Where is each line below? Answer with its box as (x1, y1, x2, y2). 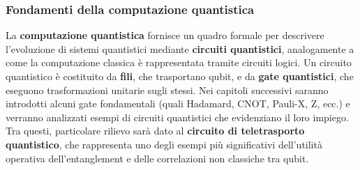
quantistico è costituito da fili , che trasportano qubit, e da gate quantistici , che (6, 69, 354, 83)
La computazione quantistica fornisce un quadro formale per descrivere (6, 28, 324, 42)
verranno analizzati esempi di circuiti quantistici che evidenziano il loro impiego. (6, 109, 349, 124)
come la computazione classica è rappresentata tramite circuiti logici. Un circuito (6, 55, 352, 70)
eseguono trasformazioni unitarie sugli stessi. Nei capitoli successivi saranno (6, 82, 329, 97)
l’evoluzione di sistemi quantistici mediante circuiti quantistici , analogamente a (6, 41, 354, 56)
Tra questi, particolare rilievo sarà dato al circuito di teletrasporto (6, 123, 305, 138)
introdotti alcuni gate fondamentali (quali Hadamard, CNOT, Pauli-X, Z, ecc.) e (6, 96, 350, 111)
